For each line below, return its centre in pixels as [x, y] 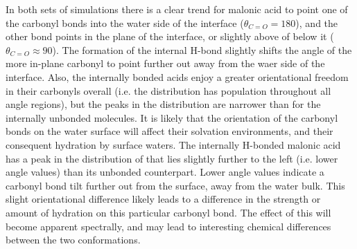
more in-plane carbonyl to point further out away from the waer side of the [165, 63]
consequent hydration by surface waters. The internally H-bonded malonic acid [173, 144]
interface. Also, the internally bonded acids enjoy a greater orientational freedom [177, 76]
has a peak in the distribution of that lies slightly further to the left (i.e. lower [172, 158]
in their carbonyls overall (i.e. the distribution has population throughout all [168, 90]
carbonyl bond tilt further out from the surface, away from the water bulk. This [175, 185]
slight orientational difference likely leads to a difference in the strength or [163, 199]
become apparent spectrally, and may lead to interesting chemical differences [168, 226]
